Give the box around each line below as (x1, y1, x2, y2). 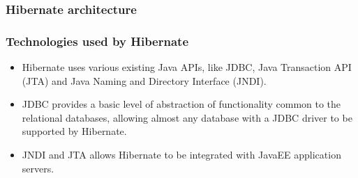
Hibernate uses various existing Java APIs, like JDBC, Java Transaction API (22, 60, 352, 74)
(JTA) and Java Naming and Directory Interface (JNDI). (22, 73, 267, 88)
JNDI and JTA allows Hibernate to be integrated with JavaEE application (22, 147, 341, 162)
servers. (22, 161, 54, 175)
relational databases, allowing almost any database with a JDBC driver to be (22, 110, 352, 124)
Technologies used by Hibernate (6, 32, 189, 49)
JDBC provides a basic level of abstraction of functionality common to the (22, 97, 341, 111)
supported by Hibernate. (22, 124, 127, 138)
